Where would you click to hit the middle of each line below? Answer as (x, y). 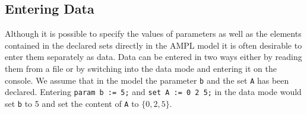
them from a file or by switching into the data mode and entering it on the (141, 68)
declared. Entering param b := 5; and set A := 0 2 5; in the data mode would (153, 92)
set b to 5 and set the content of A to (72, 103)
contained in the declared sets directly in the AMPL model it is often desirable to (153, 45)
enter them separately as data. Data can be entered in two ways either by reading (153, 57)
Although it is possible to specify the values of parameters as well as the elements (153, 34)
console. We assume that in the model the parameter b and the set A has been (147, 80)
